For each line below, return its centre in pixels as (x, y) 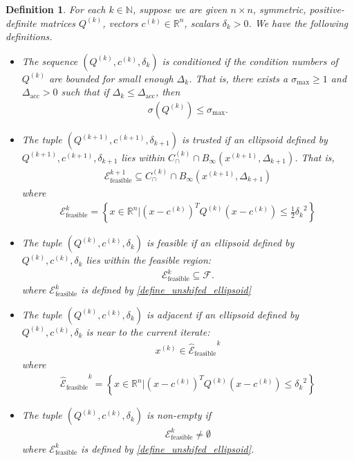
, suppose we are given (180, 9)
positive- (327, 9)
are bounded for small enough (111, 78)
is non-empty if (179, 415)
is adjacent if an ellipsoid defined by (223, 314)
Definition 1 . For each (56, 9)
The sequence (50, 61)
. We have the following (298, 22)
